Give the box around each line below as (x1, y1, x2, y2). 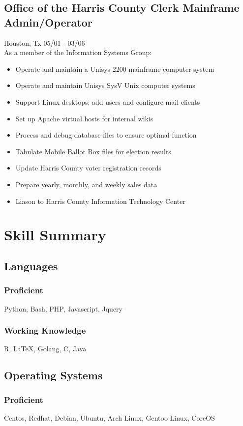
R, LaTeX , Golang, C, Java (4, 343, 87, 354)
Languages (4, 258, 58, 273)
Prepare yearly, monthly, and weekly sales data (15, 179, 157, 189)
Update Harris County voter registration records (15, 163, 161, 173)
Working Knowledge (4, 324, 86, 337)
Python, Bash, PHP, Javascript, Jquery (4, 303, 122, 313)
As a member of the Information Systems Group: (4, 47, 152, 57)
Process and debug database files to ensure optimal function (15, 130, 197, 140)
